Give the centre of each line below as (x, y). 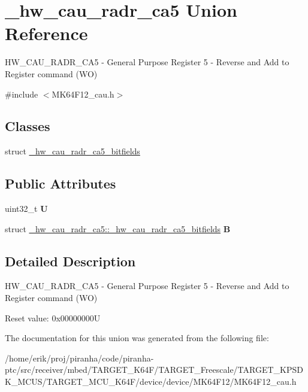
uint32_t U (26, 209)
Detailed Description (70, 261)
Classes (28, 126)
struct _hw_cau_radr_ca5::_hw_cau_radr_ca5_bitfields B (118, 228)
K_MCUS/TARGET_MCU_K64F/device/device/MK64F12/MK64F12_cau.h (151, 382)
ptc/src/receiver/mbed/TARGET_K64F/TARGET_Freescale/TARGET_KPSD (154, 370)
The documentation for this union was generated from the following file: (137, 338)
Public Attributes (61, 183)
